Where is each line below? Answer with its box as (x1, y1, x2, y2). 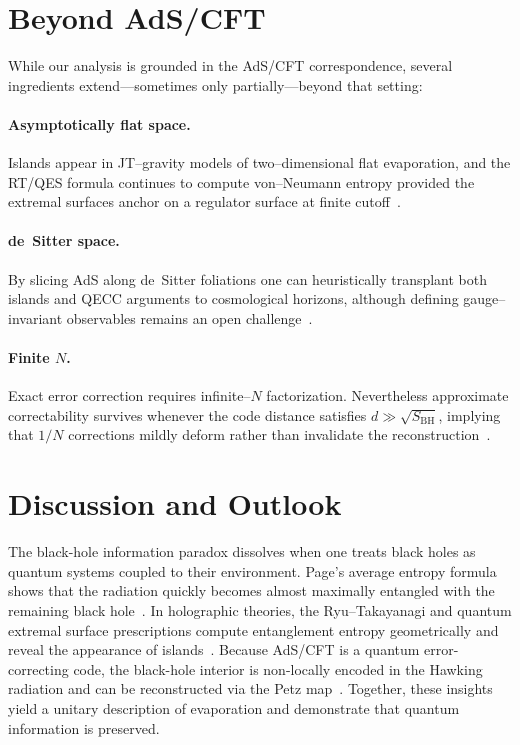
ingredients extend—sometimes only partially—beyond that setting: (8, 74, 423, 95)
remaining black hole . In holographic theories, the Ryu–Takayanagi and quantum (8, 599, 512, 620)
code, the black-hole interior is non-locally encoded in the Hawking (73, 658, 483, 679)
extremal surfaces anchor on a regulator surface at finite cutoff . (8, 191, 401, 212)
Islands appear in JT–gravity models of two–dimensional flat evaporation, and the (8, 152, 511, 173)
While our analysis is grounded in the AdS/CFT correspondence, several (8, 55, 453, 76)
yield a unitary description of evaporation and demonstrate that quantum (8, 697, 460, 718)
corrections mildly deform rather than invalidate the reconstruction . (68, 424, 491, 445)
